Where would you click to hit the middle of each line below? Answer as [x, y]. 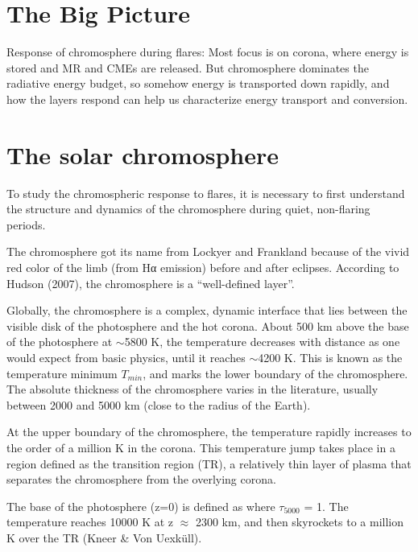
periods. [26, 224]
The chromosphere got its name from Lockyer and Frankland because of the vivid [208, 251]
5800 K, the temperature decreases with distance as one [262, 342]
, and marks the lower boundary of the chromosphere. [275, 373]
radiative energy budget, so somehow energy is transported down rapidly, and [198, 83]
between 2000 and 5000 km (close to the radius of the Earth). [159, 404]
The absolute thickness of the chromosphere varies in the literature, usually [192, 389]
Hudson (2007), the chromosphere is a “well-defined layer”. [151, 283]
